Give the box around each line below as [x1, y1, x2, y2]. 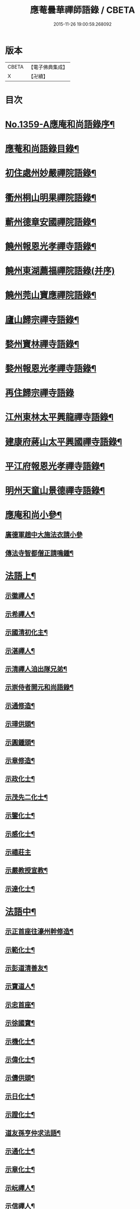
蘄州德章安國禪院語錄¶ [5, 217, 97, 227]
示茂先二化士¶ [5, 793, 48, 802]
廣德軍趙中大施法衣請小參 [5, 531, 83, 539]
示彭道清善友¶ [5, 964, 48, 972]
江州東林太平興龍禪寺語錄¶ [5, 412, 114, 423]
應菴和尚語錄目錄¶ [5, 144, 80, 154]
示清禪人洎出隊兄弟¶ [5, 664, 67, 673]
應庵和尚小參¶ [5, 510, 62, 521]
